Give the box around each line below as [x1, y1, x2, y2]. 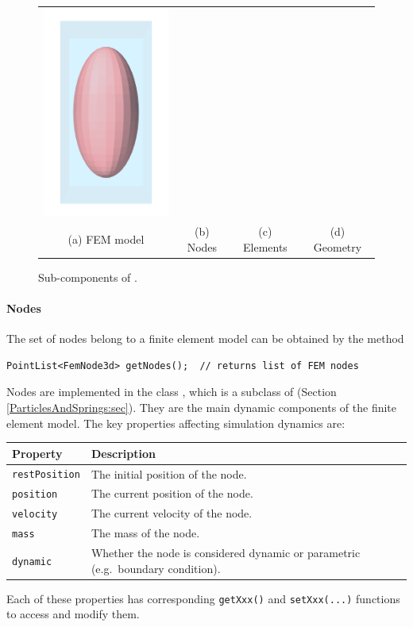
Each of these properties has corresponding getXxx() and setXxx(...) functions [6, 590, 400, 606]
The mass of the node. [91, 525, 200, 541]
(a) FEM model [68, 230, 145, 247]
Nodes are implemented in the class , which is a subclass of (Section [6, 383, 337, 400]
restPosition [12, 469, 80, 481]
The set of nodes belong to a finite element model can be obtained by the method [6, 330, 404, 347]
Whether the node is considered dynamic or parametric [91, 544, 361, 561]
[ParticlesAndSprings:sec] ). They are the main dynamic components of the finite [6, 398, 397, 415]
